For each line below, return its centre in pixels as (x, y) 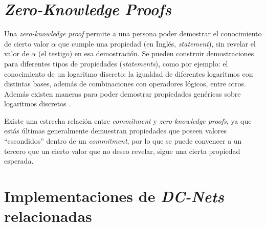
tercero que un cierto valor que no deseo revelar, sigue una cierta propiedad (122, 151)
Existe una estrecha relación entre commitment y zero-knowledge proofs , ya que (128, 120)
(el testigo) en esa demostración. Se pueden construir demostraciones (146, 53)
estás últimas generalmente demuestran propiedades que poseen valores (116, 131)
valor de (17, 53)
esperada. (19, 161)
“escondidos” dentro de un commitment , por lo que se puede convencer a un (123, 141)
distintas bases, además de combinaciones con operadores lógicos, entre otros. (125, 84)
